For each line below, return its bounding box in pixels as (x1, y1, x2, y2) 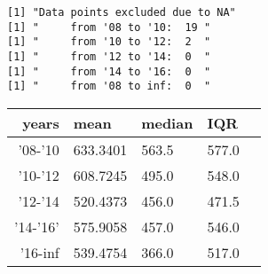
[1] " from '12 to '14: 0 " (7, 50, 211, 63)
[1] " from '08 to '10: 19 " (7, 20, 211, 34)
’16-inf (20, 241, 59, 262)
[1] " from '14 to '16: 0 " (7, 65, 211, 78)
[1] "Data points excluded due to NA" (7, 6, 236, 19)
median (141, 112, 193, 133)
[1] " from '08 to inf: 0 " (7, 80, 211, 93)
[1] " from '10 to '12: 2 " (7, 35, 211, 49)
